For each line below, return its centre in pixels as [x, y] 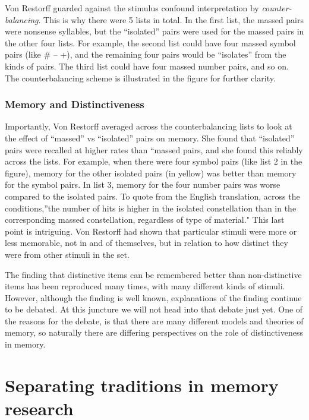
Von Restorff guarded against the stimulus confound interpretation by [132, 8]
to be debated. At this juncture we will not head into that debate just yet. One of [154, 309]
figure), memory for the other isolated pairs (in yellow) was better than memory [151, 173]
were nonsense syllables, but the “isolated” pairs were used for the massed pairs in [154, 31]
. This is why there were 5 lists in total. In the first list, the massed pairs [171, 19]
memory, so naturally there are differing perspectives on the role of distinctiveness [154, 332]
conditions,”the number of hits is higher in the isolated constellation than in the [151, 208]
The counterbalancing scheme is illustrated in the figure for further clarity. [140, 78]
